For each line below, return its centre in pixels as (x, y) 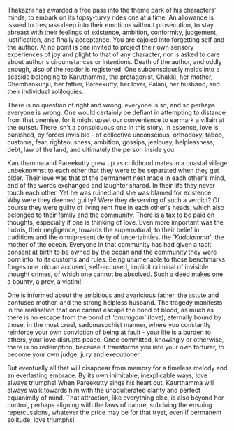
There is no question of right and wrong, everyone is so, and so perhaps (111, 105)
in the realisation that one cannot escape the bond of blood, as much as (111, 310)
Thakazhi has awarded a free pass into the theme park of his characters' (112, 10)
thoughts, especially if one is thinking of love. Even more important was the (115, 222)
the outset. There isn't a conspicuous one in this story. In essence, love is (113, 127)
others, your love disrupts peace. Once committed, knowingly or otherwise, (116, 340)
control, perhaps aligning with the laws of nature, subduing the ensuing (110, 405)
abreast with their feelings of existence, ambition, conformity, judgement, (112, 32)
